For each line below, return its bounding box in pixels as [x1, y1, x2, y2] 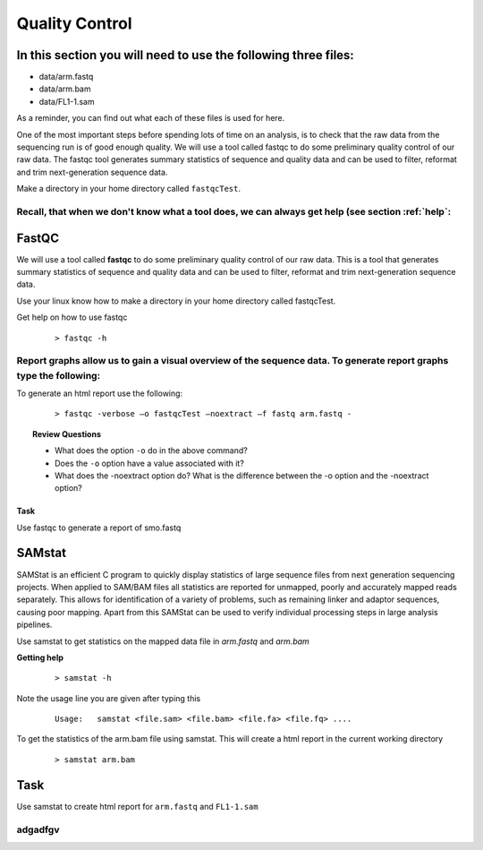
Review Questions [32, 428, 102, 439]
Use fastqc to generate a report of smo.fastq [16, 522, 182, 533]
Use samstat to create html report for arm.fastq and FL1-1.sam [16, 801, 258, 811]
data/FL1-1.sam [38, 96, 95, 107]
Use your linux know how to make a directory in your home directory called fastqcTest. [16, 296, 336, 306]
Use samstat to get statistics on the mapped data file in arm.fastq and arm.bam [16, 636, 310, 647]
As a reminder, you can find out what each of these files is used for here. [16, 113, 285, 124]
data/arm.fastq [38, 72, 94, 82]
